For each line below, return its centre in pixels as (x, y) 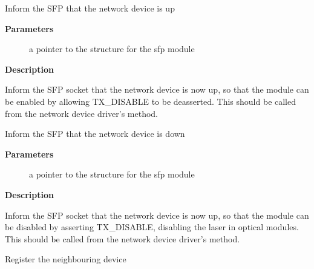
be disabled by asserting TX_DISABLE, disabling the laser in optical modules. (152, 227)
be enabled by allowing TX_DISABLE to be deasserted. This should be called (151, 101)
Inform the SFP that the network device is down (95, 134)
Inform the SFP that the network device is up (90, 8)
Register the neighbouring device (66, 259)
